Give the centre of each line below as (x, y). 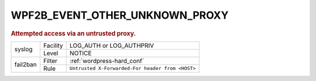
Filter (50, 61)
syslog (23, 50)
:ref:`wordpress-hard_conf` (107, 61)
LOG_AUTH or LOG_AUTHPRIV (112, 45)
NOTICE (80, 53)
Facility (53, 45)
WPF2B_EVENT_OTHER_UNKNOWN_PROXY (120, 15)
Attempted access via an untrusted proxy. (73, 33)
